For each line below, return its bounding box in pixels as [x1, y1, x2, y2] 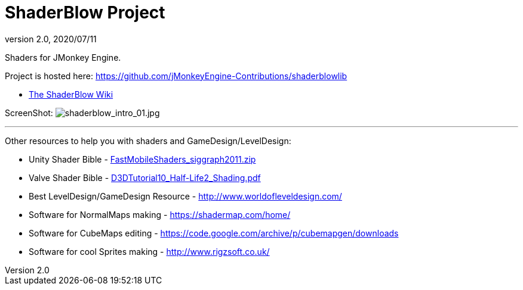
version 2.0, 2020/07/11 [5, 33, 97, 44]
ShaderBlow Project [5, 2, 165, 23]
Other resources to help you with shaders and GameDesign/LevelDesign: [5, 135, 291, 146]
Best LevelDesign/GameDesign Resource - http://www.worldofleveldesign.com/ [29, 191, 342, 201]
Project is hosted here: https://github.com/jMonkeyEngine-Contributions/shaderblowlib [5, 70, 347, 81]
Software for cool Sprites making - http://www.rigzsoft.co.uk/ [29, 246, 270, 257]
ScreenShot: [5, 107, 53, 118]
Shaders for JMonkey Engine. [5, 52, 121, 63]
